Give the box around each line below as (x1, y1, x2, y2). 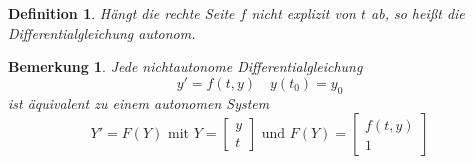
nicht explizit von (251, 3, 356, 23)
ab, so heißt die (371, 3, 465, 23)
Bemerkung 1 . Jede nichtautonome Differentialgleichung (8, 56, 363, 77)
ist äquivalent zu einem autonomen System (8, 92, 270, 113)
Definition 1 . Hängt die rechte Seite (8, 3, 235, 23)
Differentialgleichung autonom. (8, 22, 196, 43)
